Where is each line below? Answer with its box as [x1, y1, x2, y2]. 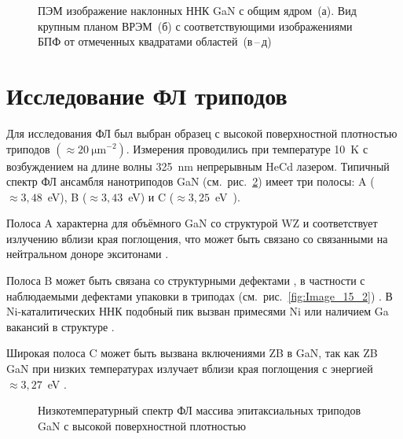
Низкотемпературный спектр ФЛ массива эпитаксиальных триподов [38, 402, 361, 419]
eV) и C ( [128, 188, 174, 205]
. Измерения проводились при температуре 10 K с [126, 140, 368, 157]
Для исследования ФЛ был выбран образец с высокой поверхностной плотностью [6, 124, 398, 141]
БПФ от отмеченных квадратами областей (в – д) [38, 33, 272, 50]
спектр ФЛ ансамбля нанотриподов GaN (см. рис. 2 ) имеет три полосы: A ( [6, 173, 375, 190]
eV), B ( [47, 188, 87, 205]
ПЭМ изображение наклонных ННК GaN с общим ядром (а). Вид [38, 2, 357, 18]
